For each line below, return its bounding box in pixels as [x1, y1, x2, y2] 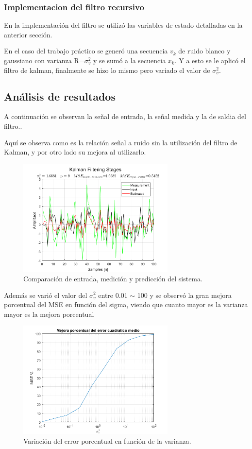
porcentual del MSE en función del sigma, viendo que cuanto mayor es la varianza [4, 299, 248, 310]
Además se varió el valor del [4, 290, 87, 300]
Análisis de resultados [4, 88, 116, 104]
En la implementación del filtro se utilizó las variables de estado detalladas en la [4, 20, 243, 30]
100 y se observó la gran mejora [137, 290, 232, 300]
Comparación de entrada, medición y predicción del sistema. [23, 273, 202, 283]
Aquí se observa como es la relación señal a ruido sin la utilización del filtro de [4, 137, 237, 147]
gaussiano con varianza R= [4, 55, 84, 65]
